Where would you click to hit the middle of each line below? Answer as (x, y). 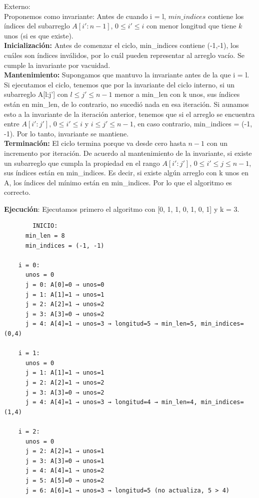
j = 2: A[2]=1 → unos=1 (65, 451)
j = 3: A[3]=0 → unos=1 (65, 461)
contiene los (226, 16)
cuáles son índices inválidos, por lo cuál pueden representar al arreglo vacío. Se (124, 55)
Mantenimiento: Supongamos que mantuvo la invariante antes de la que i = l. (127, 75)
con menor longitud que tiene (191, 26)
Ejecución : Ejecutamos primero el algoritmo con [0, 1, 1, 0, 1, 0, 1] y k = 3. (122, 209)
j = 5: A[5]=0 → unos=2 (65, 480)
